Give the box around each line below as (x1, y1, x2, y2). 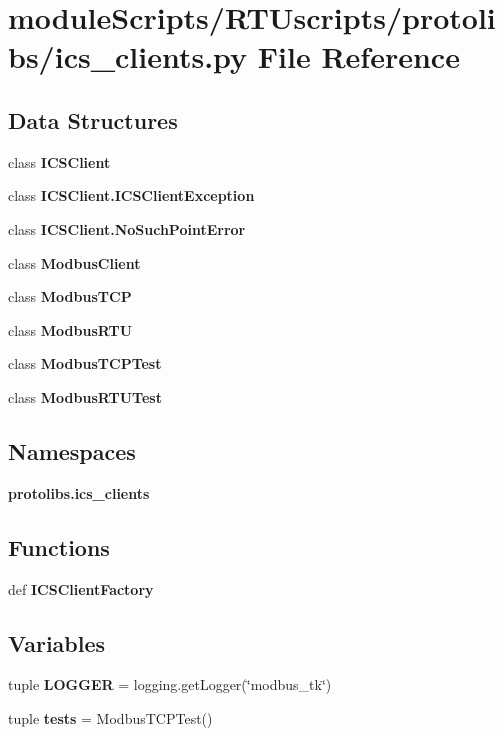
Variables (8, 627, 106, 658)
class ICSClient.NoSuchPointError (8, 218, 246, 239)
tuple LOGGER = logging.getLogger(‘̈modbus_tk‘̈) (8, 674, 332, 695)
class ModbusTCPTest (8, 353, 162, 374)
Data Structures (8, 104, 178, 135)
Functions (8, 531, 110, 562)
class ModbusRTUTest (8, 386, 162, 407)
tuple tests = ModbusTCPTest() (8, 707, 213, 728)
